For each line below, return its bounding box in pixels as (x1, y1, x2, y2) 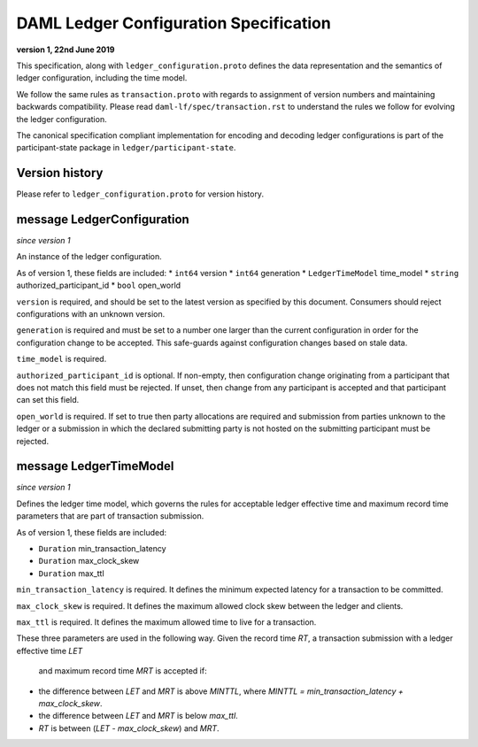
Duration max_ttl (38, 567, 105, 579)
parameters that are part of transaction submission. (16, 511, 204, 521)
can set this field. (16, 395, 80, 405)
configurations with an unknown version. (16, 309, 166, 320)
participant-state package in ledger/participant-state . (16, 142, 236, 153)
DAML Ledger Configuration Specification (16, 13, 331, 33)
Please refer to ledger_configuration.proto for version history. (16, 189, 265, 199)
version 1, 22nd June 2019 (16, 44, 115, 55)
